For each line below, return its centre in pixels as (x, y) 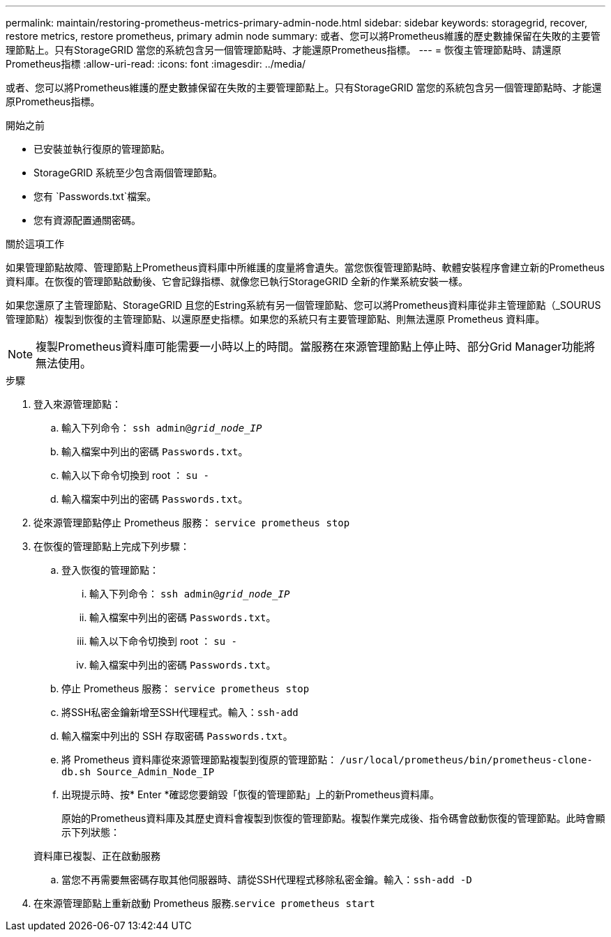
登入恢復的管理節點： (110, 570)
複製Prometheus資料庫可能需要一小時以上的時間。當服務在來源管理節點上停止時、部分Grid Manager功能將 (316, 346)
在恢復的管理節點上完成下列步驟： (112, 546)
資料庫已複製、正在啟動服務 (97, 856)
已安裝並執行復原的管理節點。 (102, 149)
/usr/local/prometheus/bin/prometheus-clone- (466, 760)
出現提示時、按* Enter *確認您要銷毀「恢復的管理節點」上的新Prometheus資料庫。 (250, 794)
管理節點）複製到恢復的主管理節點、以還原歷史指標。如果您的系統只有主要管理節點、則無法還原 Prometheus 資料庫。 (276, 319)
